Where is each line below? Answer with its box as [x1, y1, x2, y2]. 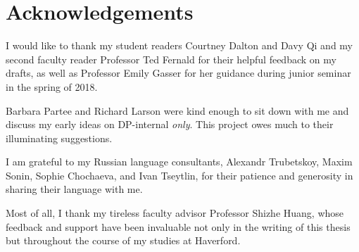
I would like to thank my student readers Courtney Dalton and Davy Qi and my [6, 38, 353, 53]
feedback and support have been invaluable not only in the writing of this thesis [6, 219, 351, 234]
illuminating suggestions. [6, 130, 113, 145]
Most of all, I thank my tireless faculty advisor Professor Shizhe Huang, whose [6, 206, 344, 220]
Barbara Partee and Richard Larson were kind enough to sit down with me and [6, 103, 349, 118]
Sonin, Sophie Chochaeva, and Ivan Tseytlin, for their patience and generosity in [6, 168, 353, 182]
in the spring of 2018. [6, 79, 98, 94]
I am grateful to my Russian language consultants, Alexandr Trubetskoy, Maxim [6, 154, 353, 169]
